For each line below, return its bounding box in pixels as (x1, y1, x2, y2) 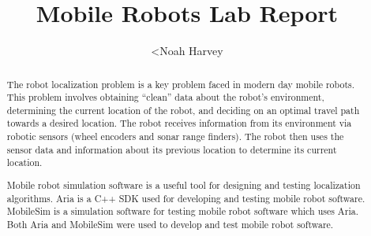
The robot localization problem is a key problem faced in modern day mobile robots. (6, 77, 355, 90)
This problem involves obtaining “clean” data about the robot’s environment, (6, 90, 324, 104)
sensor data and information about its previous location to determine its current (6, 142, 337, 156)
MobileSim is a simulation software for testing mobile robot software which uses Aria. (6, 205, 358, 218)
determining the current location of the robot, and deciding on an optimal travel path (6, 103, 360, 116)
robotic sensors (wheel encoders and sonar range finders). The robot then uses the (6, 130, 344, 143)
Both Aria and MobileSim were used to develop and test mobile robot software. (6, 217, 334, 230)
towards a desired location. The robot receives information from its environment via (6, 116, 352, 130)
